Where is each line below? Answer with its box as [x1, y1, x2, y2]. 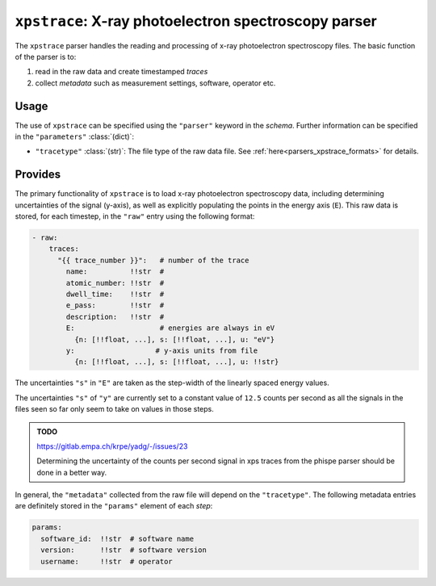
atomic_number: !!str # [65, 278, 165, 287]
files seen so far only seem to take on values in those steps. [15, 404, 214, 414]
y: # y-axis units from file [65, 345, 258, 355]
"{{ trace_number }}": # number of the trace [57, 255, 249, 265]
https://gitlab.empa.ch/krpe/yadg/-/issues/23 [36, 441, 188, 451]
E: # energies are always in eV [65, 324, 275, 333]
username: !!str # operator [40, 557, 173, 566]
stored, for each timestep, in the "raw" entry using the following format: [15, 211, 255, 221]
